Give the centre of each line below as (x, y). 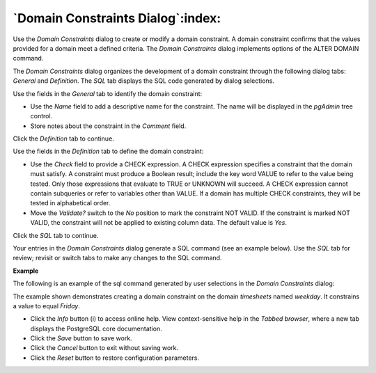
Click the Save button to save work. (81, 338)
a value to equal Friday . (46, 305)
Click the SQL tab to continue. (56, 235)
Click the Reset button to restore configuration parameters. (115, 358)
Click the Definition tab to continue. (63, 138)
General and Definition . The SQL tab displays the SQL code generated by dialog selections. (144, 81)
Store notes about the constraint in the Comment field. (108, 126)
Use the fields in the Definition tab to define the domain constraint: (108, 151)
